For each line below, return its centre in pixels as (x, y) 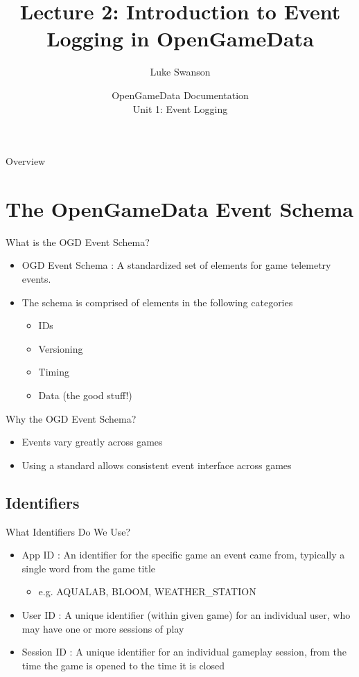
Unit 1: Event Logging (180, 108)
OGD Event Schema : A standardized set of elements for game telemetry (176, 265)
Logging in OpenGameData (180, 38)
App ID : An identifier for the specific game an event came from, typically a (183, 555)
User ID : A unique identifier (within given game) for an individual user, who (186, 614)
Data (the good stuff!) (85, 395)
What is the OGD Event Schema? (78, 241)
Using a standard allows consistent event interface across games (157, 465)
